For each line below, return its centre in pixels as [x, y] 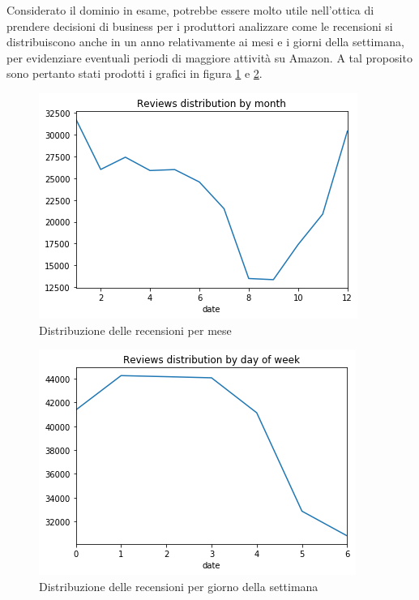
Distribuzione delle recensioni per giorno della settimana [179, 586]
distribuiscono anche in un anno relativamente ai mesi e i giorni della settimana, [205, 42]
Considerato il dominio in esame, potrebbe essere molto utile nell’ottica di [190, 10]
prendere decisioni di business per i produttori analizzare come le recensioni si [200, 26]
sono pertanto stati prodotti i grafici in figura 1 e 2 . [135, 73]
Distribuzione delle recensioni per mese [135, 330]
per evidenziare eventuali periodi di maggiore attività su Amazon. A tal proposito [209, 57]
